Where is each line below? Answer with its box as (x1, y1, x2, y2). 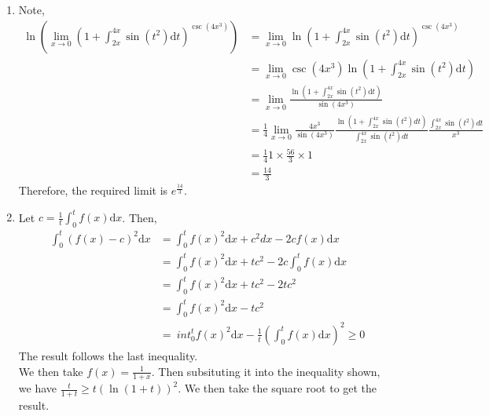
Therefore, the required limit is (18, 182, 168, 199)
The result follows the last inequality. (18, 347, 198, 363)
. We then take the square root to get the (178, 380, 377, 396)
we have (18, 380, 57, 396)
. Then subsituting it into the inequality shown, (151, 363, 381, 379)
